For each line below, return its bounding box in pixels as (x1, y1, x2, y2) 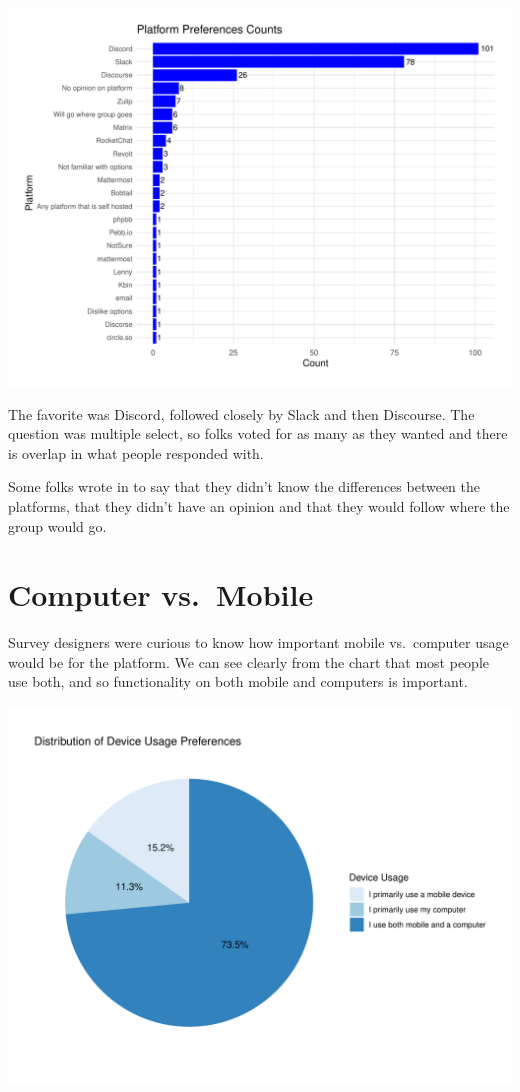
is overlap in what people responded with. (8, 442, 264, 463)
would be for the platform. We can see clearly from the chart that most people (8, 651, 489, 672)
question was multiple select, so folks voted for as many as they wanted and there (8, 423, 508, 444)
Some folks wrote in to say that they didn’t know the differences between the (8, 476, 480, 497)
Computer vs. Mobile (8, 574, 314, 615)
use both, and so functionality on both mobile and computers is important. (8, 671, 468, 692)
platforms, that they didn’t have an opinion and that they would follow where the (8, 495, 510, 516)
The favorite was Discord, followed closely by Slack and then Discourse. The (8, 403, 475, 424)
